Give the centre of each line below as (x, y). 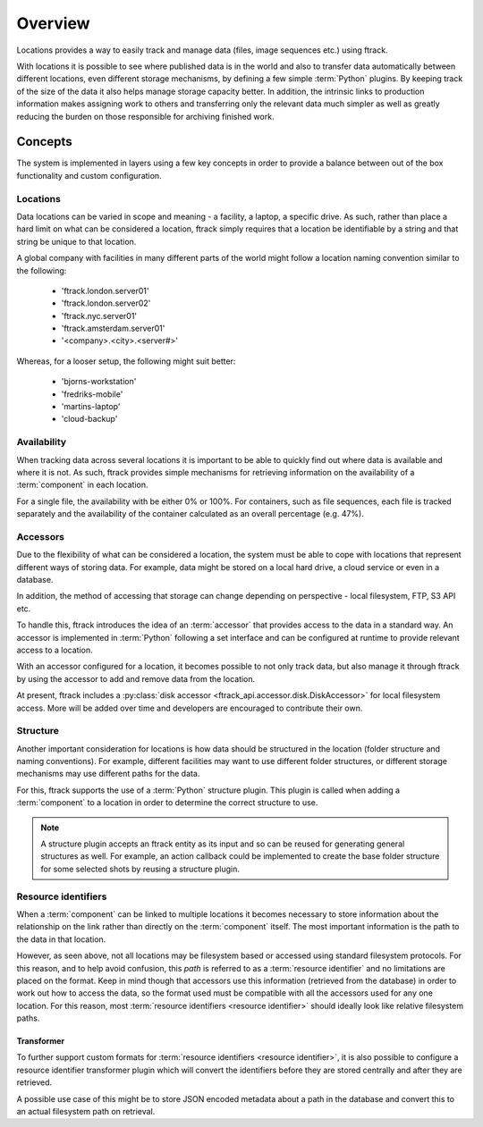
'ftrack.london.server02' (106, 303)
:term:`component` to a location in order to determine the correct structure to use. (167, 803)
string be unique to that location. (76, 241)
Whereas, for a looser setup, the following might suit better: (126, 361)
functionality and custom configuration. (89, 175)
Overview (53, 23)
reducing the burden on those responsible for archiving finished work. (145, 116)
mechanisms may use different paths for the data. (108, 774)
